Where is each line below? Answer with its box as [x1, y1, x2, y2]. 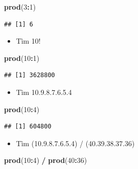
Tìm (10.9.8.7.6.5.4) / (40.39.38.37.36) [16, 138, 135, 148]
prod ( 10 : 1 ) [4, 52, 40, 63]
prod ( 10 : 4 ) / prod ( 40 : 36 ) [4, 155, 87, 165]
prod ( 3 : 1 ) [4, 2, 36, 12]
